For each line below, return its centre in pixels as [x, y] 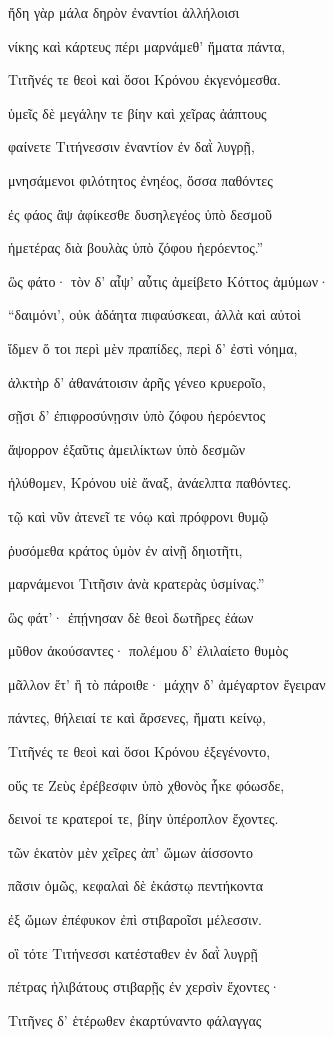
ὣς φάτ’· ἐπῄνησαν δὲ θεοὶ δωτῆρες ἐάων [131, 616]
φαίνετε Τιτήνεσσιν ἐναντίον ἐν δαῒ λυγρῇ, [131, 146]
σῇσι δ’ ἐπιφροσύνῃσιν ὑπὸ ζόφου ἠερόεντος [137, 415]
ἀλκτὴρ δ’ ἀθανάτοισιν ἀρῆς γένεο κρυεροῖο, [137, 381]
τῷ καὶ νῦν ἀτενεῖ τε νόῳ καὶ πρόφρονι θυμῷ [138, 515]
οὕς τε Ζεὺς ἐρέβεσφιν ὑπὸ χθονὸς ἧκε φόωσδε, [146, 784]
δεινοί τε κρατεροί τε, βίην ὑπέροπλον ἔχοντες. [143, 818]
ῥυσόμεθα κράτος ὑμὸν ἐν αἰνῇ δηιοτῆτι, [125, 549]
